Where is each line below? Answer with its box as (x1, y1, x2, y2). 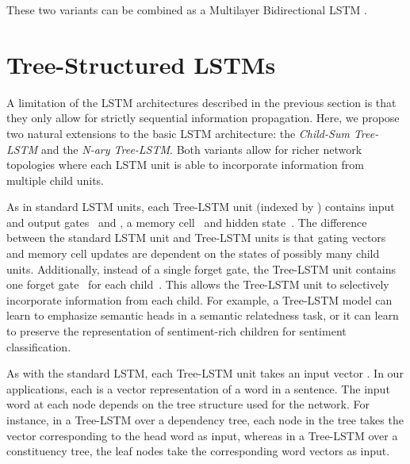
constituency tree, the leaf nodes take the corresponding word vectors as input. (6, 443, 390, 459)
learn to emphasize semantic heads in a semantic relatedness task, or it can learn (6, 307, 399, 324)
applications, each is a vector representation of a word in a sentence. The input (6, 380, 390, 397)
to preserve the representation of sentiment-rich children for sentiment (6, 323, 347, 339)
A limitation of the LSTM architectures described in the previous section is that (6, 94, 397, 110)
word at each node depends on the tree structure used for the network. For (6, 396, 370, 412)
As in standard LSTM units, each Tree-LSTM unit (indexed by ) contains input (6, 198, 395, 215)
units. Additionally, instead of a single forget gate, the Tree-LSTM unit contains (6, 260, 397, 277)
